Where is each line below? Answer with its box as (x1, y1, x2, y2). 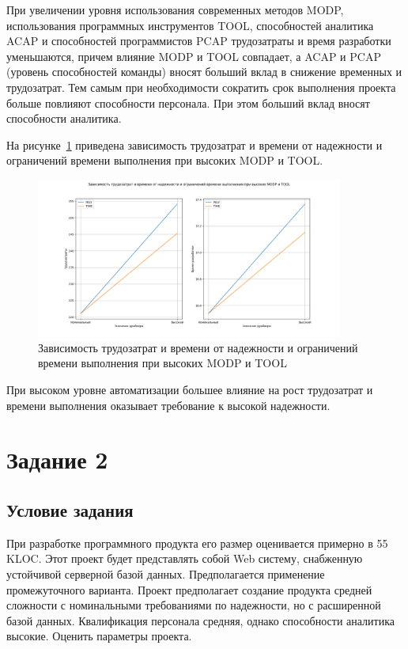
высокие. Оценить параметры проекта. (6, 628, 192, 644)
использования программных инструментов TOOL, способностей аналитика (6, 17, 374, 33)
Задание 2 (6, 443, 108, 476)
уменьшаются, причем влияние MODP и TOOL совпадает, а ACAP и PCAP (6, 47, 381, 64)
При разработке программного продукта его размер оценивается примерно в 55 (6, 534, 388, 551)
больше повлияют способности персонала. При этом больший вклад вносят (6, 94, 370, 111)
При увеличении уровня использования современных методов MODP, (6, 2, 344, 17)
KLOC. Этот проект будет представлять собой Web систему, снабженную (6, 550, 363, 567)
